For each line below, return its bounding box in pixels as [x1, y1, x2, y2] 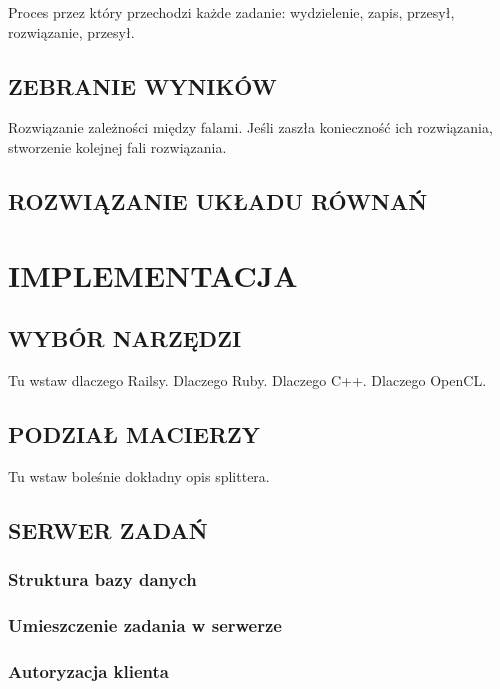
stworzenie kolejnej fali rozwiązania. [8, 136, 227, 157]
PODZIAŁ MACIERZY [8, 418, 261, 449]
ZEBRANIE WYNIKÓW [8, 70, 277, 101]
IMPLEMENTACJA [8, 254, 298, 295]
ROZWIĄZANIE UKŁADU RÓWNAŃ [8, 185, 428, 216]
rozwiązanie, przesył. [8, 21, 135, 42]
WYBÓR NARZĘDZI [8, 323, 242, 354]
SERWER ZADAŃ [8, 514, 208, 545]
